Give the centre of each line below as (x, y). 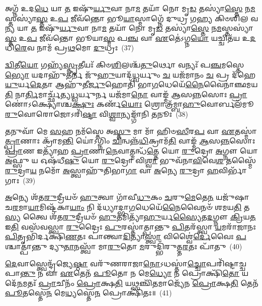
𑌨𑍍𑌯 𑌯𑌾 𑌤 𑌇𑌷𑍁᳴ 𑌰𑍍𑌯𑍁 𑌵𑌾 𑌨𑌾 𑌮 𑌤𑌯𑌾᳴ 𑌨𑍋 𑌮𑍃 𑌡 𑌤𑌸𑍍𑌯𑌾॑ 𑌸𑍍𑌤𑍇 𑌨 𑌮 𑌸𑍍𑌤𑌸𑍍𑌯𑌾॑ (129, 28)
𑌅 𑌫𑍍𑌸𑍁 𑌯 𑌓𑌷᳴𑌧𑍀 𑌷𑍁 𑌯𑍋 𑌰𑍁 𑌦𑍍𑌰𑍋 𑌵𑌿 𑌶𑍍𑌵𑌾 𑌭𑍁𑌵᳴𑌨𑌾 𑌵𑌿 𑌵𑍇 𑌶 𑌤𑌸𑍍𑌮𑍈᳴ (131, 160)
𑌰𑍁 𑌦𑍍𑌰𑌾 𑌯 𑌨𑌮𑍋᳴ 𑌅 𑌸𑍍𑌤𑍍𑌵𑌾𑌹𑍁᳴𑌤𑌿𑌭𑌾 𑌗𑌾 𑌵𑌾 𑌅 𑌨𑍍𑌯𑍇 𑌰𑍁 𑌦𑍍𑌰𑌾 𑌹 (112, 170)
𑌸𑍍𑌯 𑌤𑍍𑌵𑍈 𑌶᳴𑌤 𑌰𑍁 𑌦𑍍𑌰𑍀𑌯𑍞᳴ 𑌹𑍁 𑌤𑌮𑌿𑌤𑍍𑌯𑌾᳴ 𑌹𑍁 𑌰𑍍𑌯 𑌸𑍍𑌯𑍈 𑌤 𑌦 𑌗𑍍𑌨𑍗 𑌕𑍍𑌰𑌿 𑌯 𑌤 (130, 217)
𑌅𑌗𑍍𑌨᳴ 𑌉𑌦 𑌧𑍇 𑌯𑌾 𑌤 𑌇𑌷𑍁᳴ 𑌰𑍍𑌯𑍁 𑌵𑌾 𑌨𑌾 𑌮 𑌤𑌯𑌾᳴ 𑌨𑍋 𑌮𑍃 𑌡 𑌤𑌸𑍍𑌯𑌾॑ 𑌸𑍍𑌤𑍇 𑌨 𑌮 (130, 8)
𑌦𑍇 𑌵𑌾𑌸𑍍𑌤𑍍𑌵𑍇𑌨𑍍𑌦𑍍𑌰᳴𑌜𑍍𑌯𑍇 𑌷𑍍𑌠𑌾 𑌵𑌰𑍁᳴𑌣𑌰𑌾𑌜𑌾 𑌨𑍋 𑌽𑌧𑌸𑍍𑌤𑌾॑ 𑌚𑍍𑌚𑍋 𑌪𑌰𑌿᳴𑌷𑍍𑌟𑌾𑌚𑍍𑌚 (126, 263)
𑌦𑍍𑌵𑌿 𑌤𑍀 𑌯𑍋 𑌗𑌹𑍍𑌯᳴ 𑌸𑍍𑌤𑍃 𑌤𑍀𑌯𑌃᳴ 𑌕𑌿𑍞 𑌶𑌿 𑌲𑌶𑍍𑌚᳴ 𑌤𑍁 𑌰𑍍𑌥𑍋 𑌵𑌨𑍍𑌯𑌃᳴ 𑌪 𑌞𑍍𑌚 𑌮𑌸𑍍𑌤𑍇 (125, 64)
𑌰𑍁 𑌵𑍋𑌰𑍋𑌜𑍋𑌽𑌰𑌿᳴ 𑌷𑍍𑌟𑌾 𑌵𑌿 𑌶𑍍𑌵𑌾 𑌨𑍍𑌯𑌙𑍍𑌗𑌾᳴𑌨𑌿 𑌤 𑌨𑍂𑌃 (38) (97, 113)
